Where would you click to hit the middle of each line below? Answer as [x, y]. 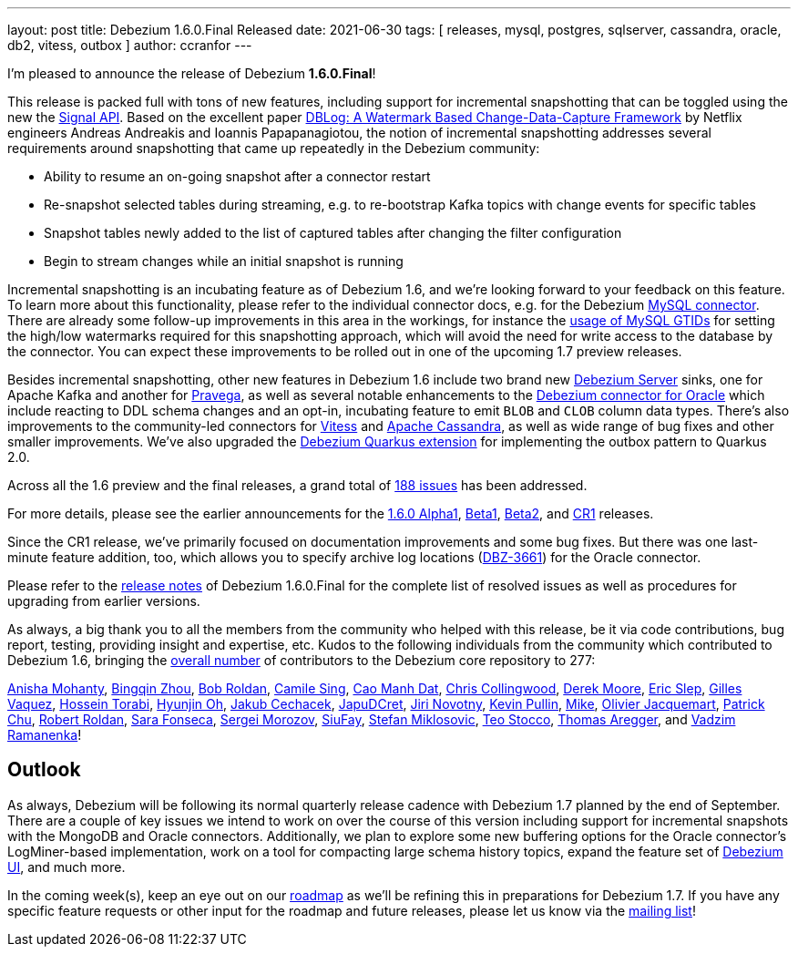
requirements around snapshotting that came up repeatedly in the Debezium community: [274, 148]
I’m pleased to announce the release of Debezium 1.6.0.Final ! [192, 73]
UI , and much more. [66, 867]
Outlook [44, 770]
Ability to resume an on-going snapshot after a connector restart [237, 176]
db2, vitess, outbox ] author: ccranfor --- [130, 45]
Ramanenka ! [45, 735]
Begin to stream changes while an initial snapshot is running [224, 261]
